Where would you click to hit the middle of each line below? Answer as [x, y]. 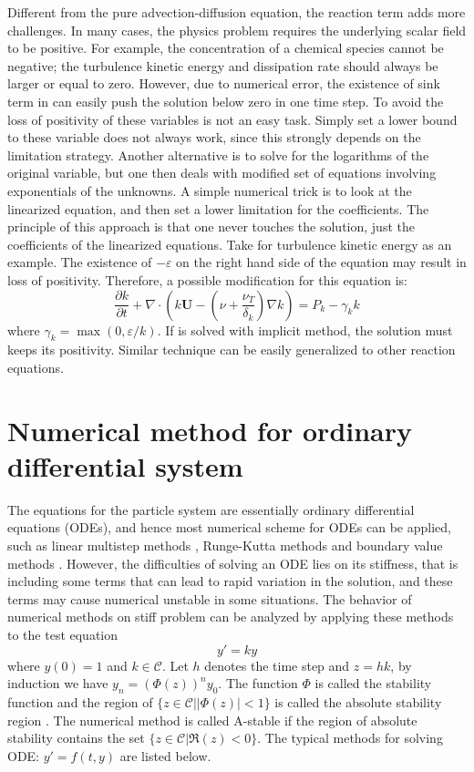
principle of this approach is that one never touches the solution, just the [211, 226]
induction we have [58, 683]
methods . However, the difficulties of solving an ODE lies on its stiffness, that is [233, 563]
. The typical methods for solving [350, 738]
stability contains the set [76, 738]
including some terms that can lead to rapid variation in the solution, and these [230, 581]
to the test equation [63, 634]
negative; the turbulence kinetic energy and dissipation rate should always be [223, 65]
